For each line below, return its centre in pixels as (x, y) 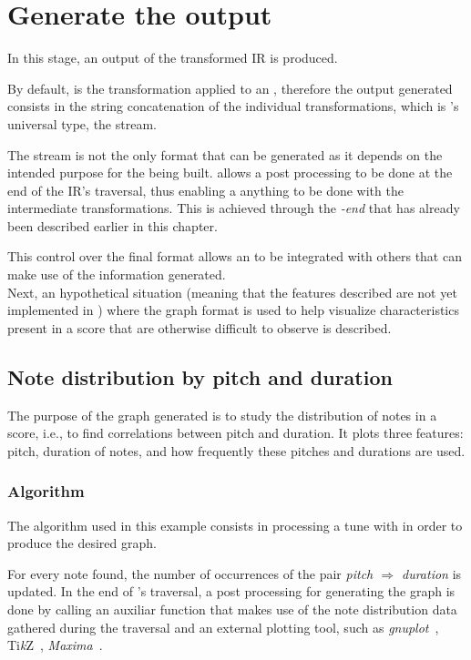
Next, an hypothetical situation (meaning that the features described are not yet (232, 292)
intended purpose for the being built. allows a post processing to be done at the (230, 173)
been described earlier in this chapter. (113, 225)
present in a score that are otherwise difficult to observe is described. (200, 327)
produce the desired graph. (82, 543)
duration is (431, 573)
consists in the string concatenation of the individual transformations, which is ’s (233, 106)
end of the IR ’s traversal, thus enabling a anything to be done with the (205, 190)
